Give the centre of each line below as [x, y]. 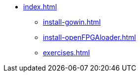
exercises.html [67, 53]
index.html [40, 7]
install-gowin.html [72, 22]
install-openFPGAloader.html [89, 37]
